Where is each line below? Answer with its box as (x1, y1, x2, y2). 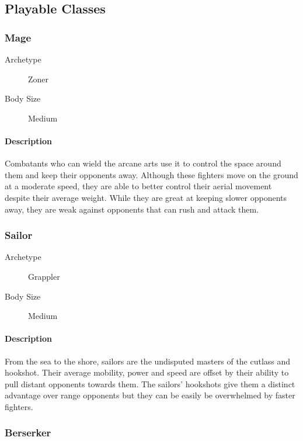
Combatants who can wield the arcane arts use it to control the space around (5, 157, 281, 169)
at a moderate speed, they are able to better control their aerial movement (5, 180, 272, 192)
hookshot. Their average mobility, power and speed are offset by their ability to (5, 366, 289, 379)
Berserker (5, 425, 51, 440)
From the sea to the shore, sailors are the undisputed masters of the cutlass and (5, 355, 291, 367)
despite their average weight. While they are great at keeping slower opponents (5, 191, 287, 203)
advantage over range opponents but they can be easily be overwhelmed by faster (5, 389, 295, 401)
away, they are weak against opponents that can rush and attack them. (5, 203, 259, 215)
